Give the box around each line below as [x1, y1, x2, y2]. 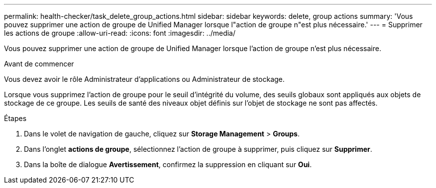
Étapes [4, 114, 27, 123]
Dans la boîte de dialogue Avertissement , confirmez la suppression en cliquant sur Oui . [24, 160, 312, 169]
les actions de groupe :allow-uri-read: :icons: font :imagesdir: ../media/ [4, 29, 236, 37]
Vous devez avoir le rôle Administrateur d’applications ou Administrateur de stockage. [4, 75, 285, 83]
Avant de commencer [4, 60, 74, 68]
